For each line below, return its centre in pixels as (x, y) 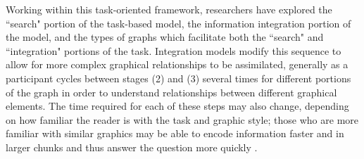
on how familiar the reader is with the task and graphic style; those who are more (182, 119)
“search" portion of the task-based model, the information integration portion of (178, 23)
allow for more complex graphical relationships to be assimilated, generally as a (177, 64)
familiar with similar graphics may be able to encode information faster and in (175, 133)
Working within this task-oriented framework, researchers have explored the (169, 9)
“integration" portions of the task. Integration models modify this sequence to (174, 50)
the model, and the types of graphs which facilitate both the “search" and (165, 37)
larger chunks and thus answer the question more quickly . (132, 147)
